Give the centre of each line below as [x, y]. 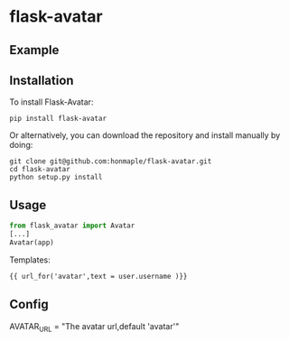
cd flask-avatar [40, 170]
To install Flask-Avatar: [51, 102]
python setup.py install [56, 178]
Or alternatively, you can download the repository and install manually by [145, 135]
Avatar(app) [32, 242]
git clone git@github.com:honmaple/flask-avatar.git [111, 161]
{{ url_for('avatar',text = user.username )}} [98, 276]
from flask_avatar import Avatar [72, 226]
